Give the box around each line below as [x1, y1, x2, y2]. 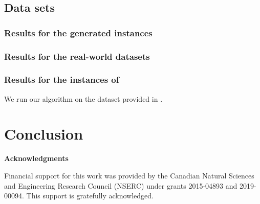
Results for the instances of [4, 73, 119, 86]
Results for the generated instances [4, 26, 153, 39]
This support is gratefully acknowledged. [26, 190, 154, 201]
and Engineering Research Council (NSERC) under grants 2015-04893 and [4, 180, 237, 191]
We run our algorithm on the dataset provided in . [4, 93, 163, 104]
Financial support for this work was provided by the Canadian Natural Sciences [4, 170, 254, 180]
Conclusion [4, 123, 83, 144]
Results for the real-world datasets [4, 50, 150, 62]
